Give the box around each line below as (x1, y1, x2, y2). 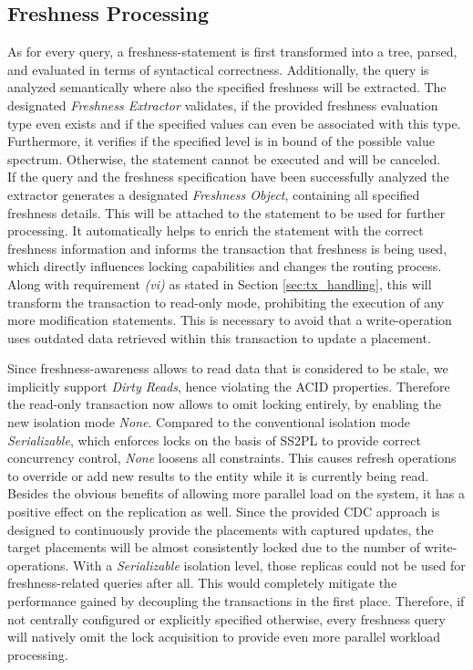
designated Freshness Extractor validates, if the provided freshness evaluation (7, 95, 438, 114)
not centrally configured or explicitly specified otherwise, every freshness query (7, 609, 446, 628)
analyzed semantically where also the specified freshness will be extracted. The (7, 78, 447, 97)
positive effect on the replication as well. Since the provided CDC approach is (7, 502, 440, 521)
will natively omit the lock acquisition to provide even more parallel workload (7, 627, 441, 646)
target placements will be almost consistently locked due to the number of (7, 538, 421, 557)
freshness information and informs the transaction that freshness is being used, (7, 238, 447, 257)
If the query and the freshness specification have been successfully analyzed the (7, 167, 449, 186)
